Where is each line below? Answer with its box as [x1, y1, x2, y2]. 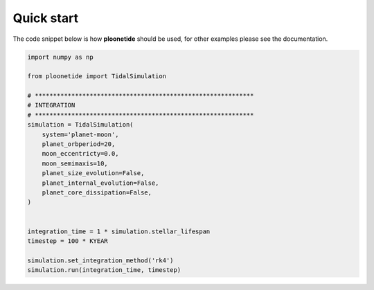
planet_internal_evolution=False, [42, 179, 159, 187]
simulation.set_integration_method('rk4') [27, 256, 174, 264]
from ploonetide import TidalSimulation [27, 73, 166, 80]
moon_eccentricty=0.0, [42, 149, 119, 158]
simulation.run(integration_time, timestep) [27, 266, 181, 274]
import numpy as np [27, 53, 93, 61]
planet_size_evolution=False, [42, 170, 145, 177]
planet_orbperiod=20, [42, 141, 116, 148]
